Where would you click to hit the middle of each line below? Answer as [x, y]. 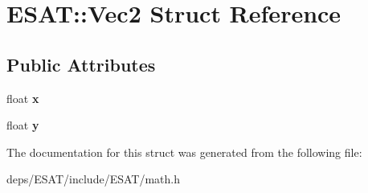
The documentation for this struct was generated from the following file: [184, 152]
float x [23, 98]
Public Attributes [81, 64]
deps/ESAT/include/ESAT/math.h [93, 179]
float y [23, 125]
